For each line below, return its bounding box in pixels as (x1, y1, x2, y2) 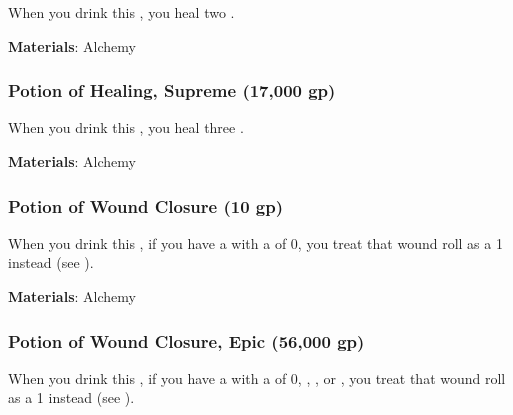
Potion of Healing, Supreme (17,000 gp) (8, 78, 336, 103)
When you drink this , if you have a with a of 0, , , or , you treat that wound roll (8, 367, 506, 388)
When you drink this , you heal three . (8, 117, 244, 138)
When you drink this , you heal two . (8, 2, 235, 22)
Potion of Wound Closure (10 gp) (8, 193, 284, 218)
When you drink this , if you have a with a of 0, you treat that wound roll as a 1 (8, 232, 503, 253)
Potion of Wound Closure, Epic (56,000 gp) (8, 328, 365, 353)
